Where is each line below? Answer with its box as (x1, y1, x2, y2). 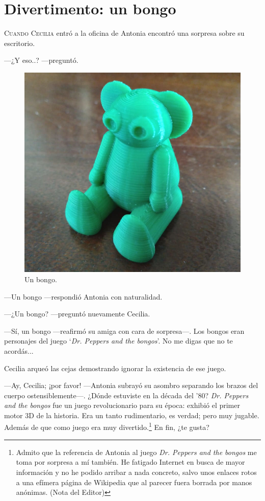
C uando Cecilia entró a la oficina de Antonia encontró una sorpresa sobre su (4, 28, 245, 38)
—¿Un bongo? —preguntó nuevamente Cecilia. (4, 308, 150, 319)
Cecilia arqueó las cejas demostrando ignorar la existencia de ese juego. (4, 362, 226, 373)
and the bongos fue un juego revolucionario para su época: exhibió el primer (4, 400, 240, 411)
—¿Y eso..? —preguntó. (4, 55, 78, 65)
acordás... (4, 345, 34, 356)
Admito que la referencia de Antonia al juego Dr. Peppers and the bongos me (16, 446, 257, 457)
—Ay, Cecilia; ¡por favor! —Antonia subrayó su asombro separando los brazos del (4, 380, 258, 391)
